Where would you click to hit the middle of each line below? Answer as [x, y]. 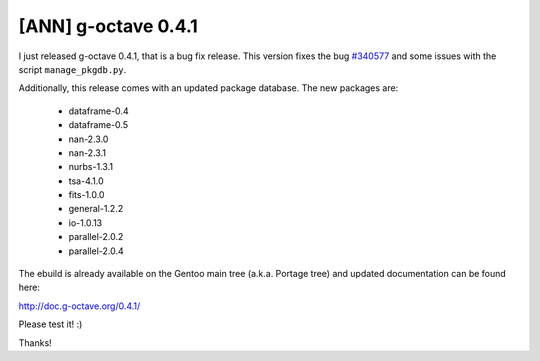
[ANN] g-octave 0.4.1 [108, 26]
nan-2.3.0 [88, 139]
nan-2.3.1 [87, 152]
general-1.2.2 [96, 209]
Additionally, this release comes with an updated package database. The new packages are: [208, 88]
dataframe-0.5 [98, 125]
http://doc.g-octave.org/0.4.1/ [79, 306]
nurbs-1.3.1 [91, 167]
